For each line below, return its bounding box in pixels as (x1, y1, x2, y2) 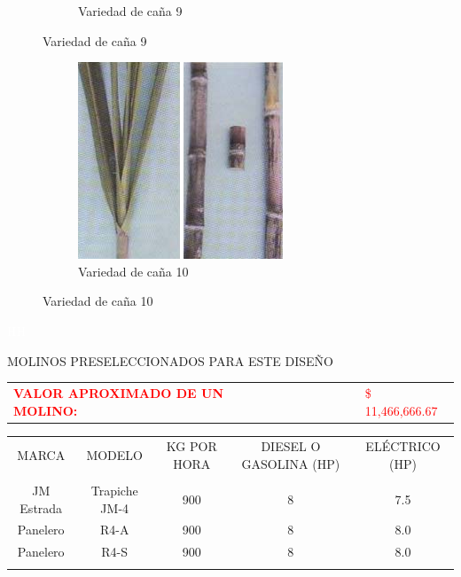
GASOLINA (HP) (241, 454, 340, 472)
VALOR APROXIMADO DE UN (13, 383, 224, 402)
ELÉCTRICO (365, 437, 441, 456)
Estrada (20, 498, 63, 517)
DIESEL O (261, 437, 321, 456)
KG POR (166, 437, 217, 456)
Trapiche (90, 481, 138, 500)
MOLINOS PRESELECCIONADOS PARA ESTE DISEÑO (7, 351, 333, 370)
